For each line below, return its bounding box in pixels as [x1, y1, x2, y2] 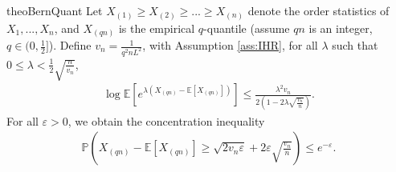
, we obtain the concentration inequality [67, 112, 265, 129]
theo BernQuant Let [6, 2, 103, 18]
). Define [48, 37, 92, 54]
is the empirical [118, 19, 195, 36]
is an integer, [308, 19, 373, 36]
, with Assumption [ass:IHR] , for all [142, 37, 318, 54]
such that [332, 37, 378, 54]
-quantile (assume [203, 19, 290, 36]
